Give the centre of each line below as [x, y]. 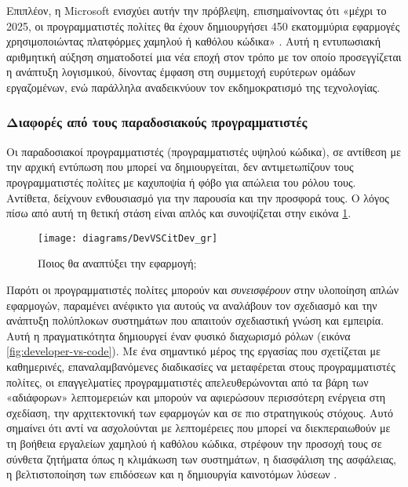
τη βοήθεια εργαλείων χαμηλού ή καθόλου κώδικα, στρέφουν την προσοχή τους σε [194, 443]
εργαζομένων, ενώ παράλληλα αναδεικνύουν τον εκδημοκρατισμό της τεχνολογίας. [193, 87]
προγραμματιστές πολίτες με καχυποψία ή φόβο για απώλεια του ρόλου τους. [181, 182]
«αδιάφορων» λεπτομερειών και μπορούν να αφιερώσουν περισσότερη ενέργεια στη [196, 397]
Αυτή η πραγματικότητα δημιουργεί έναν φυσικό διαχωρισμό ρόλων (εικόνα [178, 335]
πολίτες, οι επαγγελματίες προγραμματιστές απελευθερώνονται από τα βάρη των [188, 382]
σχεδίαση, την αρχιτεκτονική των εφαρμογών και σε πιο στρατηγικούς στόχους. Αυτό [200, 412]
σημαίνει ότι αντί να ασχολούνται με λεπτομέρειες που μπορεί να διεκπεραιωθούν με [199, 428]
